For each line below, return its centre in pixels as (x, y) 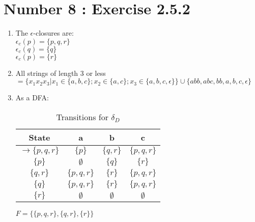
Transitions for (82, 117)
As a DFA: (32, 98)
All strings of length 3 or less (61, 73)
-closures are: (53, 33)
